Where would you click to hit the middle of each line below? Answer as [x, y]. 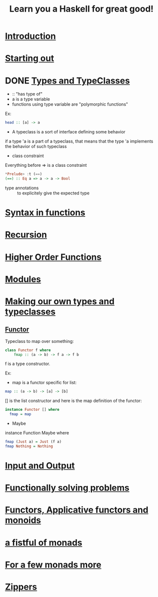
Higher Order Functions [53, 257]
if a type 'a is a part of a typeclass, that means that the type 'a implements [79, 141]
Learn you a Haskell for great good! [81, 9]
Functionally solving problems [67, 488]
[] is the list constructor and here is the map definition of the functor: [73, 401]
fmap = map [20, 414]
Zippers [21, 587]
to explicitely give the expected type [53, 193]
